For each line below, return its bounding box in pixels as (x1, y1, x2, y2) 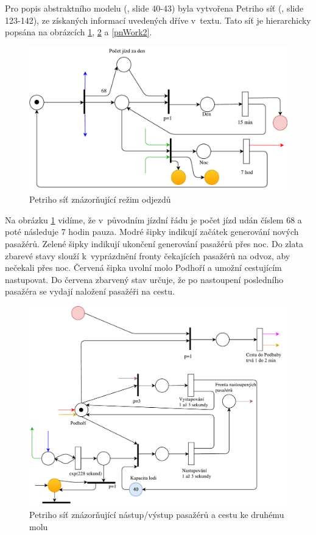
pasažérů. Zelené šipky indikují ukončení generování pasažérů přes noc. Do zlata (5, 237, 303, 250)
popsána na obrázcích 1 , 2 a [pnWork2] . (5, 26, 152, 38)
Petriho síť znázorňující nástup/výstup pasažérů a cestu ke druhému (29, 508, 284, 520)
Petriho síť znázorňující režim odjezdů (29, 193, 171, 206)
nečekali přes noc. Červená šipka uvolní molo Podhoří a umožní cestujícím (5, 261, 282, 274)
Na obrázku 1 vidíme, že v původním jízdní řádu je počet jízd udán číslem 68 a (5, 213, 302, 226)
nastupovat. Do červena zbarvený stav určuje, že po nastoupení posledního (5, 273, 284, 285)
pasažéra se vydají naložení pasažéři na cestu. (5, 285, 175, 298)
